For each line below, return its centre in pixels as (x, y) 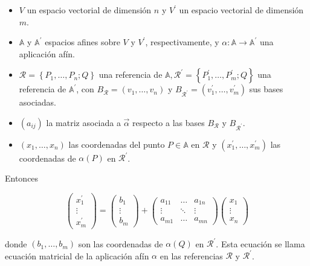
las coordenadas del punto (117, 144)
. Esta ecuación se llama (260, 243)
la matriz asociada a (83, 122)
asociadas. (38, 102)
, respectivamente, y (182, 42)
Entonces (22, 178)
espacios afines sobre (82, 42)
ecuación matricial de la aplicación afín (77, 255)
